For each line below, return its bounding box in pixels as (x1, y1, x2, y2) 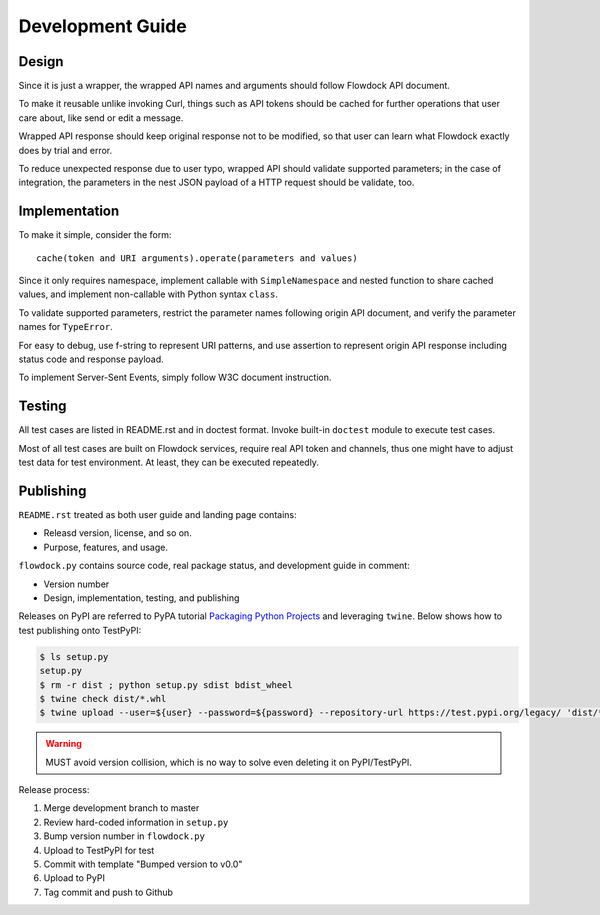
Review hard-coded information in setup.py (43, 816, 229, 828)
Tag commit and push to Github (43, 886, 174, 898)
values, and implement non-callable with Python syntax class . (18, 288, 279, 300)
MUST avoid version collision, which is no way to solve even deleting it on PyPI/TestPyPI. (45, 756, 412, 768)
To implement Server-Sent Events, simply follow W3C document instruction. (18, 371, 332, 384)
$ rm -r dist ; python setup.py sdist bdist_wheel (39, 679, 294, 690)
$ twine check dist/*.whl (39, 693, 167, 704)
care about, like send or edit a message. (18, 111, 184, 124)
